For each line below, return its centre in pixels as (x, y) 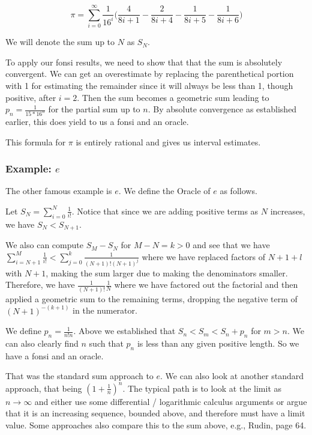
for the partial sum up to (94, 109)
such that (106, 343)
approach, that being (44, 388)
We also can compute (44, 245)
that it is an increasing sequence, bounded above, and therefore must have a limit (155, 413)
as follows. (238, 191)
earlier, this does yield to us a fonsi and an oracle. (97, 121)
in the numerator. (105, 310)
